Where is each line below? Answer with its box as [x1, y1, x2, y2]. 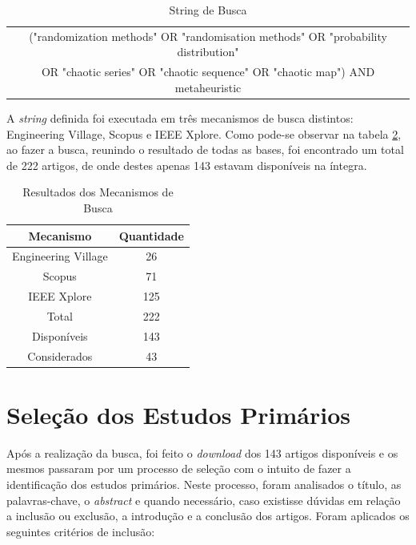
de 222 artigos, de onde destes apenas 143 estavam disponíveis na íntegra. [6, 156, 367, 173]
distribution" [177, 43, 239, 60]
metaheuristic [174, 79, 242, 95]
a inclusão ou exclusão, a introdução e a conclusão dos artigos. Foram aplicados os [6, 507, 410, 524]
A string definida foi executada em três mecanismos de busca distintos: [6, 109, 354, 126]
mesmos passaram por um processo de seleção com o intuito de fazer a [6, 460, 351, 477]
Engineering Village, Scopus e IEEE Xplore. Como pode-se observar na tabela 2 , [6, 125, 402, 142]
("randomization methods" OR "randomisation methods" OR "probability [29, 27, 387, 44]
